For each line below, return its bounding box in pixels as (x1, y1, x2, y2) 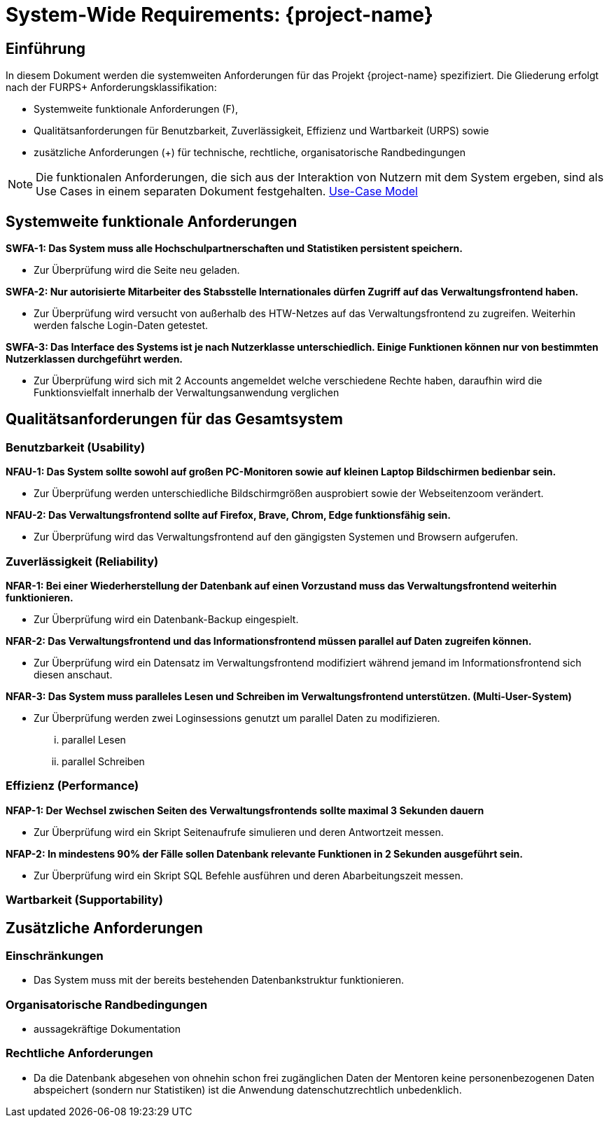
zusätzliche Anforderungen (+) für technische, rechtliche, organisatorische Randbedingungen (34, 146, 466, 159)
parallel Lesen (62, 733, 126, 746)
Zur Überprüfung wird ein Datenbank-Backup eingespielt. (34, 613, 299, 625)
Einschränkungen (6, 948, 104, 963)
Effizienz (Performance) (6, 779, 139, 793)
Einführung (6, 39, 85, 57)
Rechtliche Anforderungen (6, 1046, 153, 1061)
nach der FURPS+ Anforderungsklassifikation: (6, 81, 217, 94)
